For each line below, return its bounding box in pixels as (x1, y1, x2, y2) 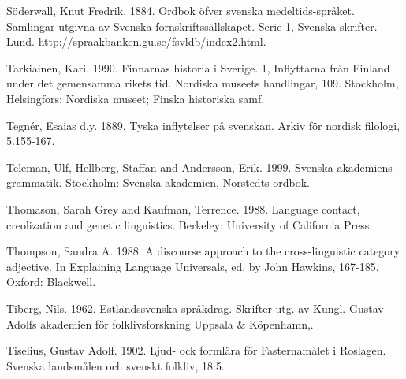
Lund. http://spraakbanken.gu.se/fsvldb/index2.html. (6, 33, 266, 50)
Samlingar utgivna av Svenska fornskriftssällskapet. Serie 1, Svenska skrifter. (6, 17, 378, 34)
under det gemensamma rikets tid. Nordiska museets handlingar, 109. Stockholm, (6, 75, 399, 91)
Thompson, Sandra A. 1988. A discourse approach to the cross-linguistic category (6, 243, 400, 259)
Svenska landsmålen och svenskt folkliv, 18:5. (6, 357, 225, 373)
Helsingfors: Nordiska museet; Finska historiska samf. (6, 90, 265, 106)
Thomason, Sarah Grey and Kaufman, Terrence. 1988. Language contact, (6, 200, 360, 217)
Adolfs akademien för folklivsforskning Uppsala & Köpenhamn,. (6, 315, 314, 332)
